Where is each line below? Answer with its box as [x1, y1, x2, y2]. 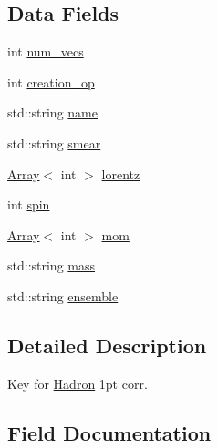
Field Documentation [7, 418, 212, 446]
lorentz [101, 164, 140, 183]
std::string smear [7, 133, 101, 152]
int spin [7, 195, 50, 214]
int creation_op [7, 72, 95, 91]
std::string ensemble [7, 286, 119, 305]
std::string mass [7, 256, 96, 275]
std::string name [7, 103, 98, 122]
